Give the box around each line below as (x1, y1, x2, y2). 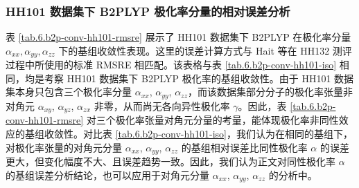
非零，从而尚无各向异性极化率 (94, 98, 230, 113)
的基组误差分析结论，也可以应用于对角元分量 (6, 167, 209, 182)
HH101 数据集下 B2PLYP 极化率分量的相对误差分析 (6, 2, 290, 19)
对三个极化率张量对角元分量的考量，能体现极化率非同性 (86, 113, 339, 127)
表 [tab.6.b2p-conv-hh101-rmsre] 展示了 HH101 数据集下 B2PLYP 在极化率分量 (6, 30, 351, 44)
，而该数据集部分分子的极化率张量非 (188, 84, 353, 99)
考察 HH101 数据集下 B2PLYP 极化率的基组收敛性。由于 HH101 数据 (44, 70, 354, 85)
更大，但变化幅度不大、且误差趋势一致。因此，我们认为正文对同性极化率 (6, 154, 335, 168)
